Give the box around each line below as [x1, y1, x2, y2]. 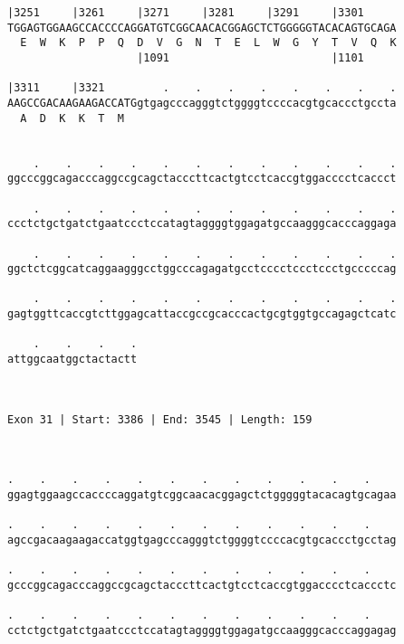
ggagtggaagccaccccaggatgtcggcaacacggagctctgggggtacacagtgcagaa [7, 488, 397, 501]
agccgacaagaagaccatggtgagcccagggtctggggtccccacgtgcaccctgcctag [7, 533, 397, 546]
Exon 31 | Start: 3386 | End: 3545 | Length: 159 [7, 412, 313, 426]
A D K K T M [20, 111, 124, 125]
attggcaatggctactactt [7, 353, 138, 366]
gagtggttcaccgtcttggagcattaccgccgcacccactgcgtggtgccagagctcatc [7, 308, 397, 321]
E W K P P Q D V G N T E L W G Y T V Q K [20, 36, 397, 50]
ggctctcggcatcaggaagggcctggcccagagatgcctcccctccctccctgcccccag [7, 262, 397, 276]
